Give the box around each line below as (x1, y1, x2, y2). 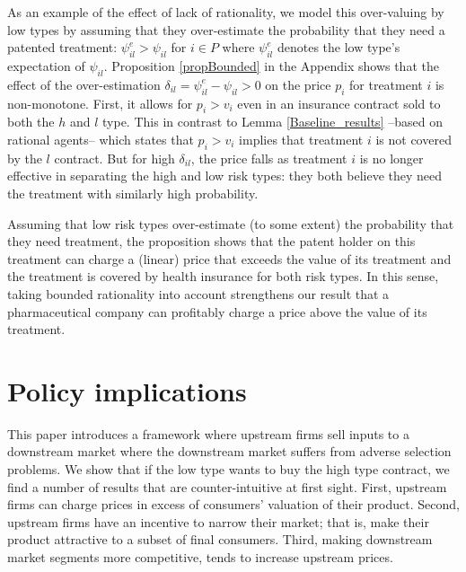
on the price (265, 75, 331, 93)
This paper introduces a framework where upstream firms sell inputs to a (7, 424, 409, 443)
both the (7, 112, 55, 131)
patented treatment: (7, 38, 118, 57)
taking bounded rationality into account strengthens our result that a (7, 284, 390, 303)
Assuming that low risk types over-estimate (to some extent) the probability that (7, 214, 454, 233)
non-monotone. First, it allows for (7, 93, 193, 112)
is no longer (359, 148, 424, 167)
